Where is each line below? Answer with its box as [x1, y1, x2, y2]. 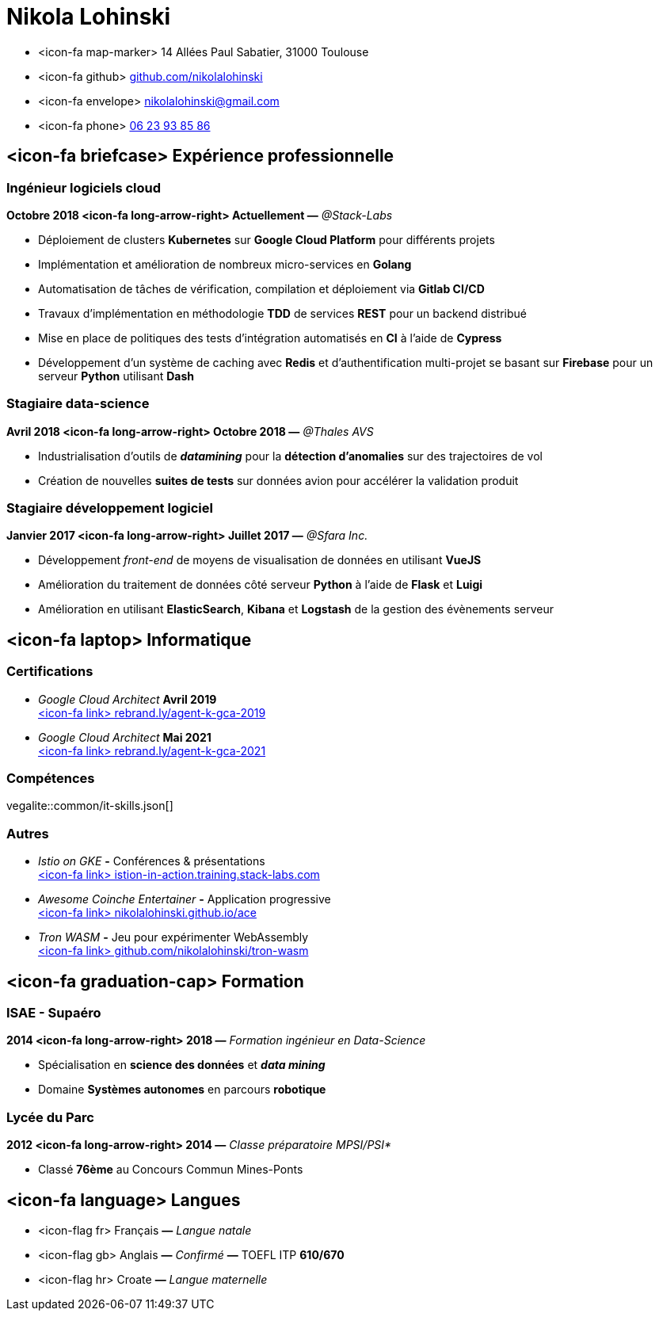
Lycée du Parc [6, 1109, 94, 1125]
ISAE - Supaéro [6, 1005, 101, 1021]
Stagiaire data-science [6, 395, 150, 412]
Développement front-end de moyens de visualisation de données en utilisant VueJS [38, 553, 482, 567]
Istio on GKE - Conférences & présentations [38, 854, 265, 868]
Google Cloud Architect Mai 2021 [38, 730, 211, 744]
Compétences [6, 770, 95, 787]
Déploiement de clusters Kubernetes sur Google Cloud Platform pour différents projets [38, 232, 495, 246]
